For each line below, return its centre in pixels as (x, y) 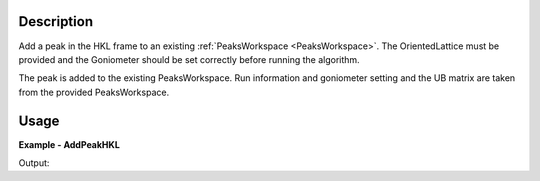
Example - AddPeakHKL (69, 144)
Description (56, 21)
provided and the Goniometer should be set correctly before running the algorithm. (189, 59)
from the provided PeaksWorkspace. (94, 92)
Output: (34, 162)
